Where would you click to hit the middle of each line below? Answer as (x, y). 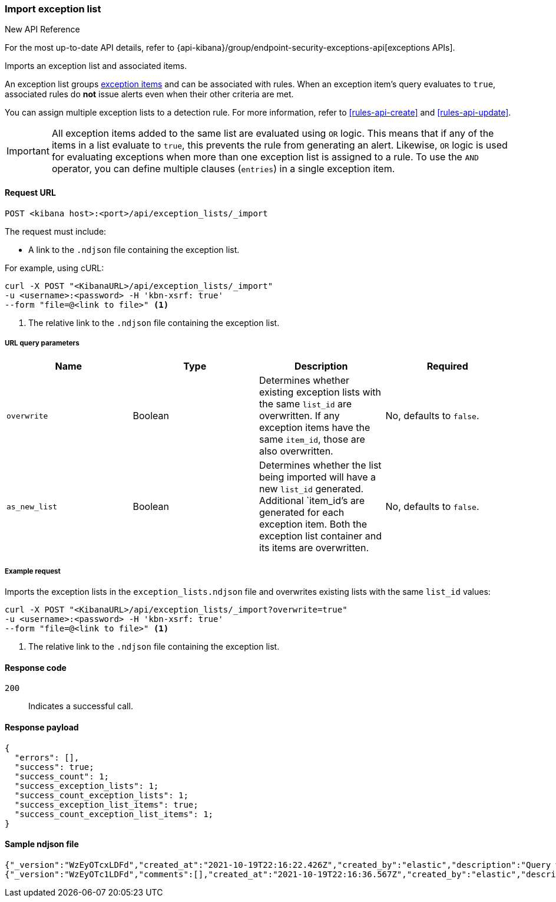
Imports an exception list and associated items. (96, 66)
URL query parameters (42, 343)
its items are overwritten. (314, 548)
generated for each (302, 513)
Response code (36, 667)
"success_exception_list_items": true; (106, 804)
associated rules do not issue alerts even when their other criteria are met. (149, 94)
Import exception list (53, 9)
